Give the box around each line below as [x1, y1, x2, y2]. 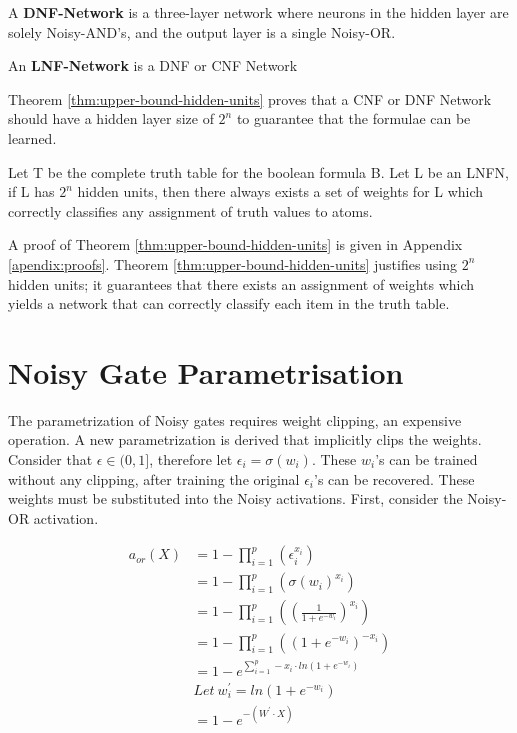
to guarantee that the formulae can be [236, 108, 471, 129]
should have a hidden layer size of [8, 108, 214, 129]
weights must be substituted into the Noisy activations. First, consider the [8, 488, 463, 509]
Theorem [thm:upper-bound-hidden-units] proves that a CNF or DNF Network [8, 88, 492, 109]
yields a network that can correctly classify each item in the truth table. [8, 293, 450, 314]
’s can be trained [375, 449, 478, 470]
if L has [8, 181, 55, 202]
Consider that [8, 449, 93, 470]
